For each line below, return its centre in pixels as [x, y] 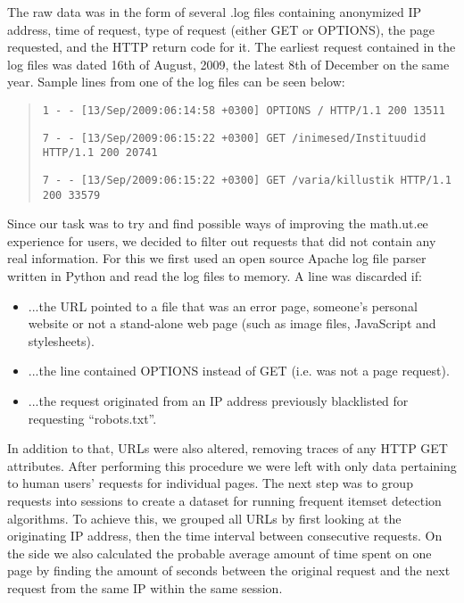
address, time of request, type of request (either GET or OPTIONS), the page [221, 29]
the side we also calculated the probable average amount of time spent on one [220, 553]
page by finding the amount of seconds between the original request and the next [229, 570]
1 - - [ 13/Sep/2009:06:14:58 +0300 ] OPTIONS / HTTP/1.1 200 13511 [244, 110]
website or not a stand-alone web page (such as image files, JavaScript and [232, 323]
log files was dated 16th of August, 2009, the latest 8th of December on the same [228, 64]
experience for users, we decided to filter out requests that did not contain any [222, 240]
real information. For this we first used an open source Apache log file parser [217, 258]
